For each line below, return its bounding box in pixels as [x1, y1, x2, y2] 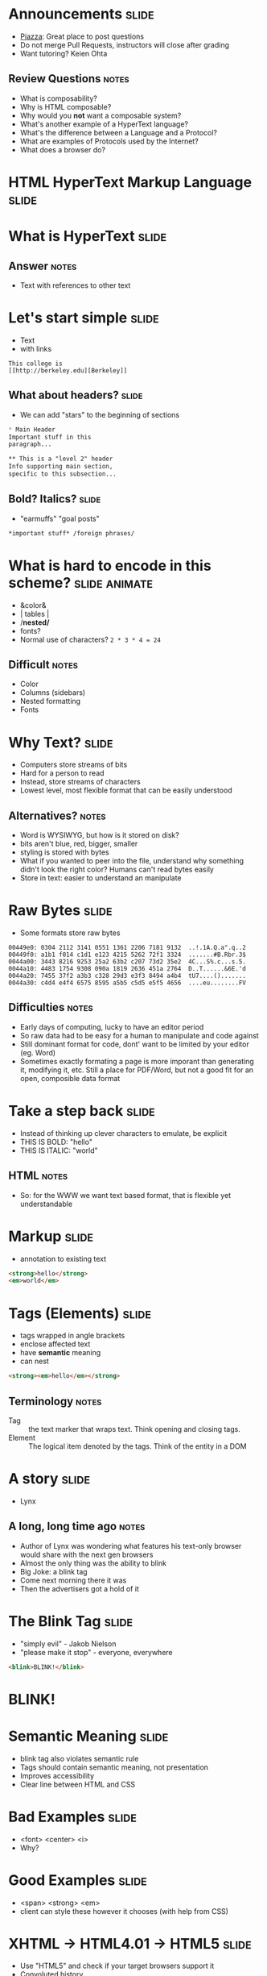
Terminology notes [8, 1394, 102, 1408]
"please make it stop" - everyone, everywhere [19, 1647, 173, 1657]
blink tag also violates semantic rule [19, 1753, 139, 1763]
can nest [19, 1356, 50, 1367]
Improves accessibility [19, 1770, 95, 1780]
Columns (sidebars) [19, 688, 86, 697]
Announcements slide [8, 5, 154, 23]
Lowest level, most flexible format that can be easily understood [19, 785, 232, 795]
